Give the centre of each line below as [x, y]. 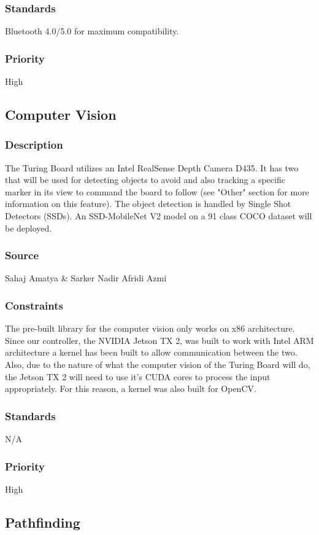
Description [34, 145]
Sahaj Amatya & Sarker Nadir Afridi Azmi [86, 278]
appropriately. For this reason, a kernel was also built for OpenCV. [131, 389]
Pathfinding [43, 522]
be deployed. [29, 228]
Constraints [34, 305]
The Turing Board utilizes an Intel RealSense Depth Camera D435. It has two [152, 167]
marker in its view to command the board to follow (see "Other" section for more [157, 191]
